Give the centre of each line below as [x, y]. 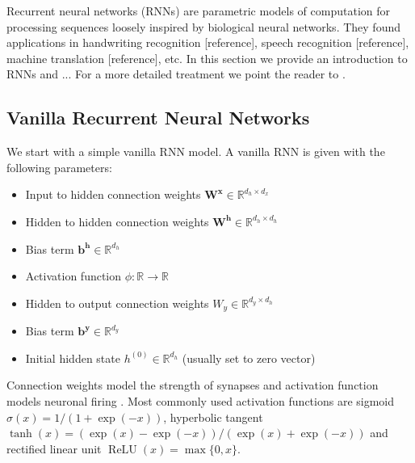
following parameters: [59, 167]
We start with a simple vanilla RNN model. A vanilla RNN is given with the [196, 152]
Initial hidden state [73, 358]
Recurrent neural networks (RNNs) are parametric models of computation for [198, 11]
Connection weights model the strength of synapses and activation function [193, 385]
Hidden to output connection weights [117, 303]
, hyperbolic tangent [213, 417]
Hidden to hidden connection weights [117, 221]
